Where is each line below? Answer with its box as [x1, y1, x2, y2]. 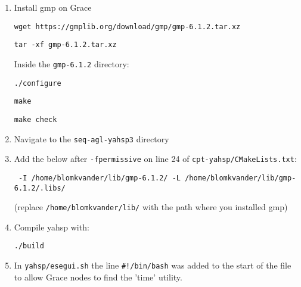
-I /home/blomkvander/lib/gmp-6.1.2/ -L [18, 173, 181, 182]
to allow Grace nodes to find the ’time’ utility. [14, 270, 182, 283]
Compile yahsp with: [14, 220, 89, 233]
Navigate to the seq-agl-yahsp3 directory [14, 132, 169, 145]
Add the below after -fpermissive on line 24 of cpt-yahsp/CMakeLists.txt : [14, 152, 297, 165]
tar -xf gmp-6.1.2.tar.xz [14, 40, 117, 49]
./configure [14, 79, 61, 88]
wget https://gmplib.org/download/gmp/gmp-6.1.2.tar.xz [14, 22, 241, 31]
